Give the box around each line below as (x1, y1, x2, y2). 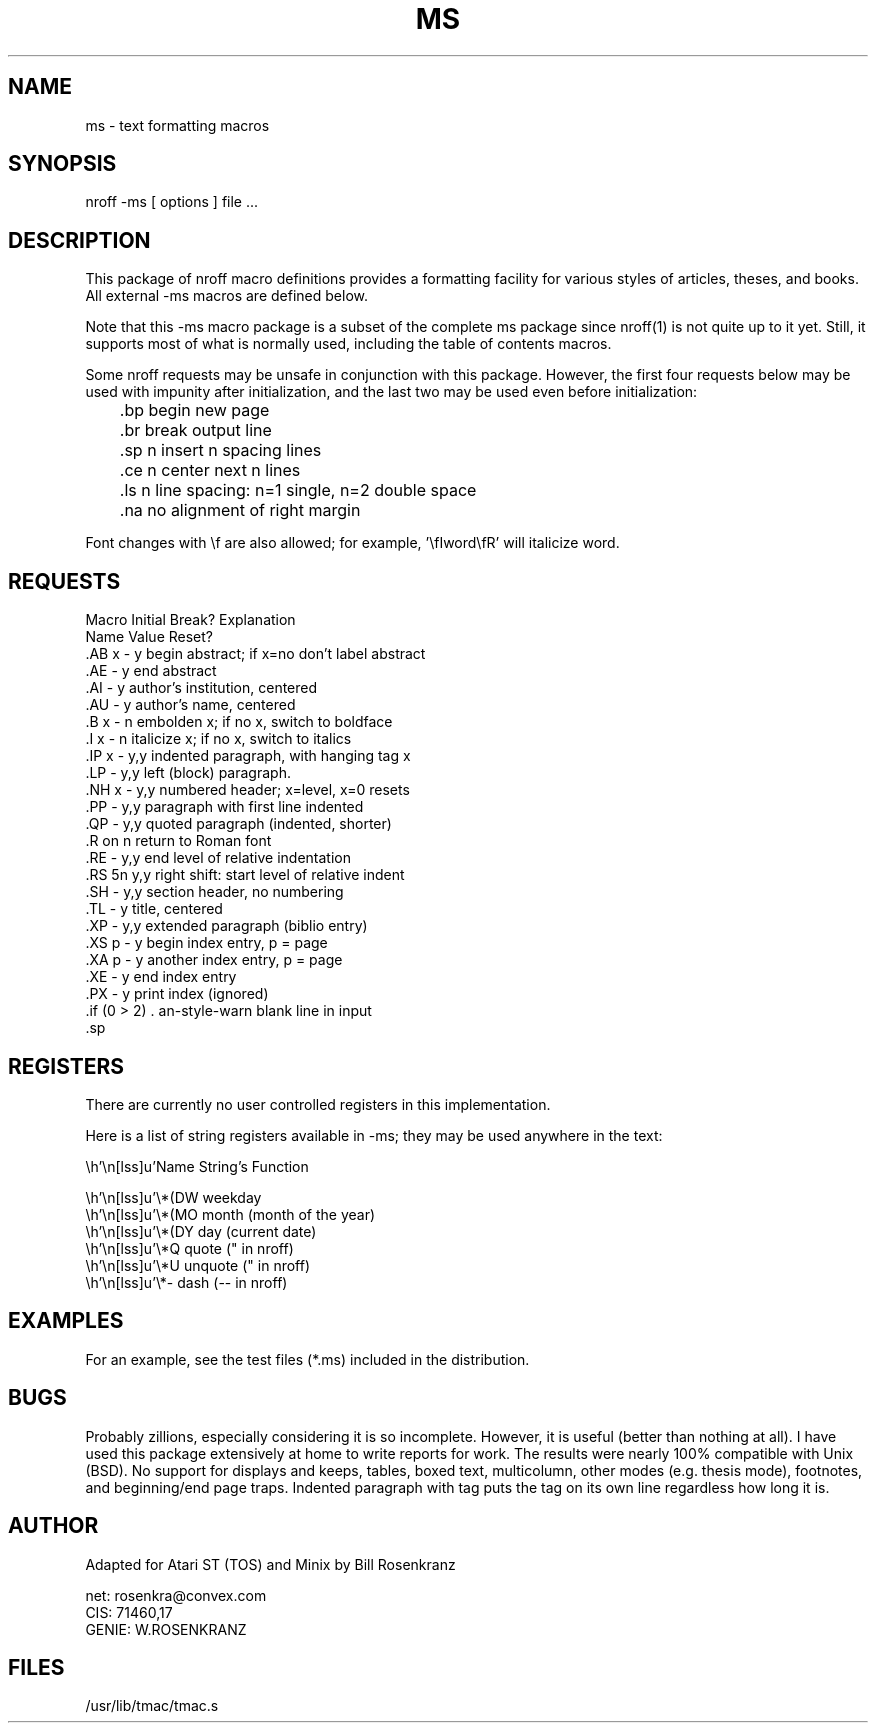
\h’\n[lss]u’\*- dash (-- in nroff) (85, 1273, 288, 1291)
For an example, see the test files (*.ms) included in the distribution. (85, 1350, 530, 1368)
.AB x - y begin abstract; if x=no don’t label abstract (85, 645, 426, 663)
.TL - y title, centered (85, 900, 223, 918)
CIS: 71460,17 (85, 1603, 173, 1621)
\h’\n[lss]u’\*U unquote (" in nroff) (85, 1256, 311, 1274)
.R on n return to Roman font (85, 832, 272, 850)
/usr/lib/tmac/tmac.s (85, 1697, 219, 1715)
